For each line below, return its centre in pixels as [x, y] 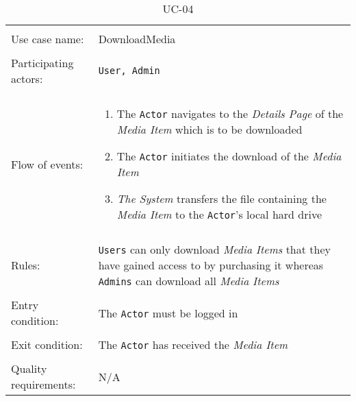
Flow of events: [47, 164]
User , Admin [129, 71]
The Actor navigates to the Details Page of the [230, 113]
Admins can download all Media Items [189, 281]
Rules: [26, 265]
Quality [29, 368]
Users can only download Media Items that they [214, 249]
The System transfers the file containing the [221, 198]
